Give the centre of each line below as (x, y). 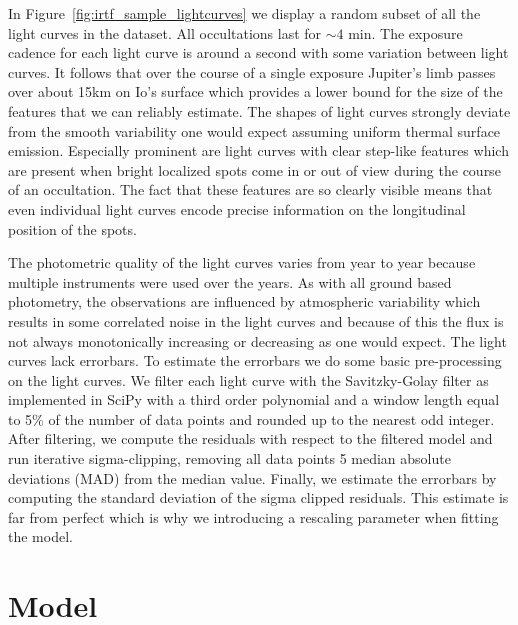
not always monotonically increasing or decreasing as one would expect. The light (257, 340)
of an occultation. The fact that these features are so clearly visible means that (250, 189)
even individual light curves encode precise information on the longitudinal (237, 208)
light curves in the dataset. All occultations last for (165, 32)
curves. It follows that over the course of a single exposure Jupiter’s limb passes (252, 71)
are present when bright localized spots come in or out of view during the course (254, 169)
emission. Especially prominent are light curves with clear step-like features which (258, 150)
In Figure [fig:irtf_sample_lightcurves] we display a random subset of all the (244, 13)
